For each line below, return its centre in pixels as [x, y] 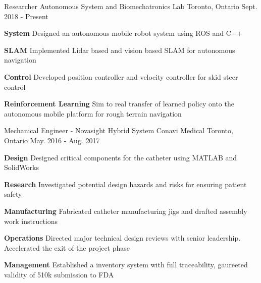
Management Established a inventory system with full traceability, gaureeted [126, 265]
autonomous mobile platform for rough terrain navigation [93, 113]
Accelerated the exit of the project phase [67, 247]
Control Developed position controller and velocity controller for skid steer [121, 76]
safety [13, 194]
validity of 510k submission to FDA [59, 274]
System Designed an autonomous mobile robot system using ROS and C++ [123, 33]
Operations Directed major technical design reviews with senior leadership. [122, 238]
